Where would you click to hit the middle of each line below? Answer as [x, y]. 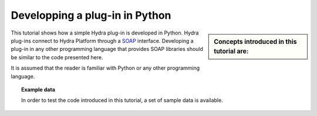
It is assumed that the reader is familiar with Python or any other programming [105, 68]
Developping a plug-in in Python [91, 15]
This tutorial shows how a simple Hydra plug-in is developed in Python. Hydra [105, 33]
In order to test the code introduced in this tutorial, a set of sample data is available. [122, 100]
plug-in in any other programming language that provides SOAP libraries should [107, 49]
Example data [38, 89]
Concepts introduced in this [255, 42]
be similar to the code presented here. [57, 57]
